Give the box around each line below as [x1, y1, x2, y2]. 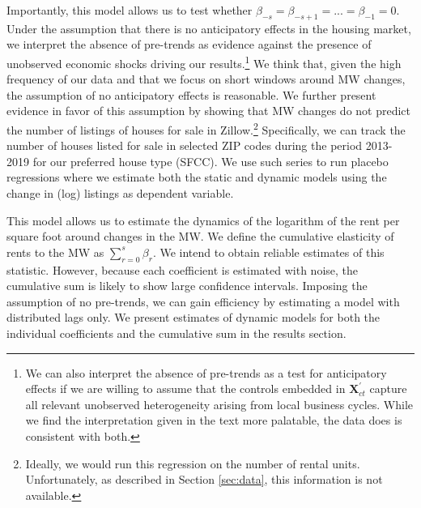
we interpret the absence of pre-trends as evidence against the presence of [6, 36, 372, 53]
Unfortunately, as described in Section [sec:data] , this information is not [25, 471, 383, 488]
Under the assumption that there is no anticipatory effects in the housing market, [6, 19, 411, 36]
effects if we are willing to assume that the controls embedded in [25, 380, 346, 397]
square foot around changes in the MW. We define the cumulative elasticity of [6, 228, 394, 245]
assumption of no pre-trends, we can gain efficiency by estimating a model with [6, 292, 400, 309]
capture [369, 380, 407, 397]
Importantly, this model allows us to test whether [6, 2, 253, 18]
